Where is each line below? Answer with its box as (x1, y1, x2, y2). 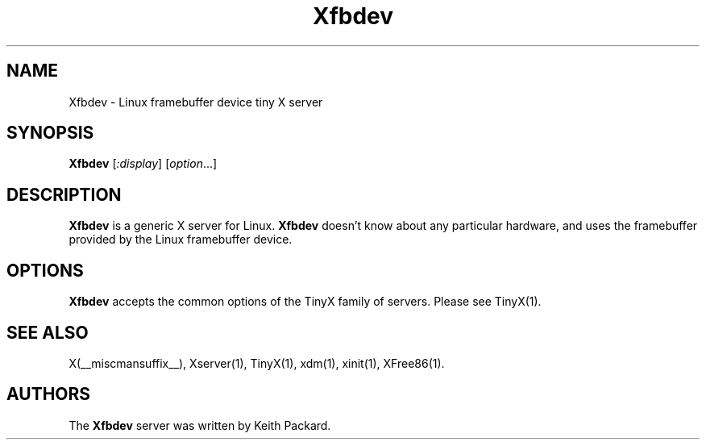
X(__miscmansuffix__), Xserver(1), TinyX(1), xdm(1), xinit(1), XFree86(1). (69, 356, 445, 370)
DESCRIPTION (6, 184, 122, 205)
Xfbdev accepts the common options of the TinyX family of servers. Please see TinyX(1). (69, 294, 542, 309)
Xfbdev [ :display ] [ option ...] (69, 156, 218, 171)
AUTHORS (6, 384, 91, 405)
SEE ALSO (6, 322, 89, 343)
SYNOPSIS (6, 123, 94, 144)
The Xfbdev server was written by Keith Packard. (69, 418, 331, 432)
